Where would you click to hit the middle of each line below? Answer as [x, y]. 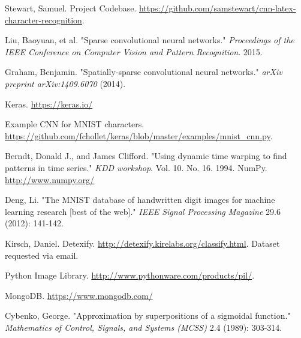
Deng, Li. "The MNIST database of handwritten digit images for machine [140, 200]
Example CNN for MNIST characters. [75, 124]
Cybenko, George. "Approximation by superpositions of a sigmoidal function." [148, 315]
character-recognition [43, 20]
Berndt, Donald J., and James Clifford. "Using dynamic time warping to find [146, 156]
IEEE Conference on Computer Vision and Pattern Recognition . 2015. [134, 51]
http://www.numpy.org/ [50, 179]
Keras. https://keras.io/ [49, 104]
